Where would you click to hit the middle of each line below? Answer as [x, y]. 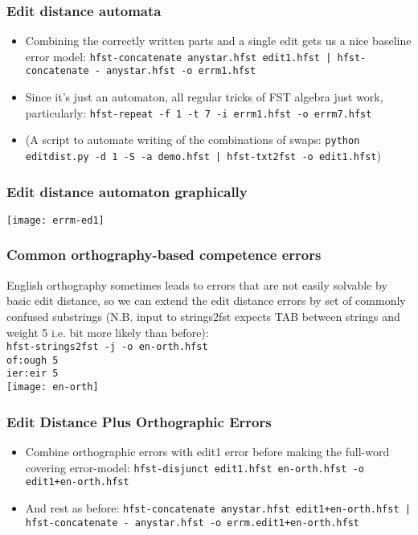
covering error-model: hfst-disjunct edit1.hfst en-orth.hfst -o [195, 467]
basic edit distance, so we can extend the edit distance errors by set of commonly [206, 300]
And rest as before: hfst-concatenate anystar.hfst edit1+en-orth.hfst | [218, 507]
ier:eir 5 [33, 374]
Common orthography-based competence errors [164, 255]
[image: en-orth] [53, 387]
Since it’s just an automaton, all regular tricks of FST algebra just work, [204, 97]
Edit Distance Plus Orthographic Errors [139, 421]
